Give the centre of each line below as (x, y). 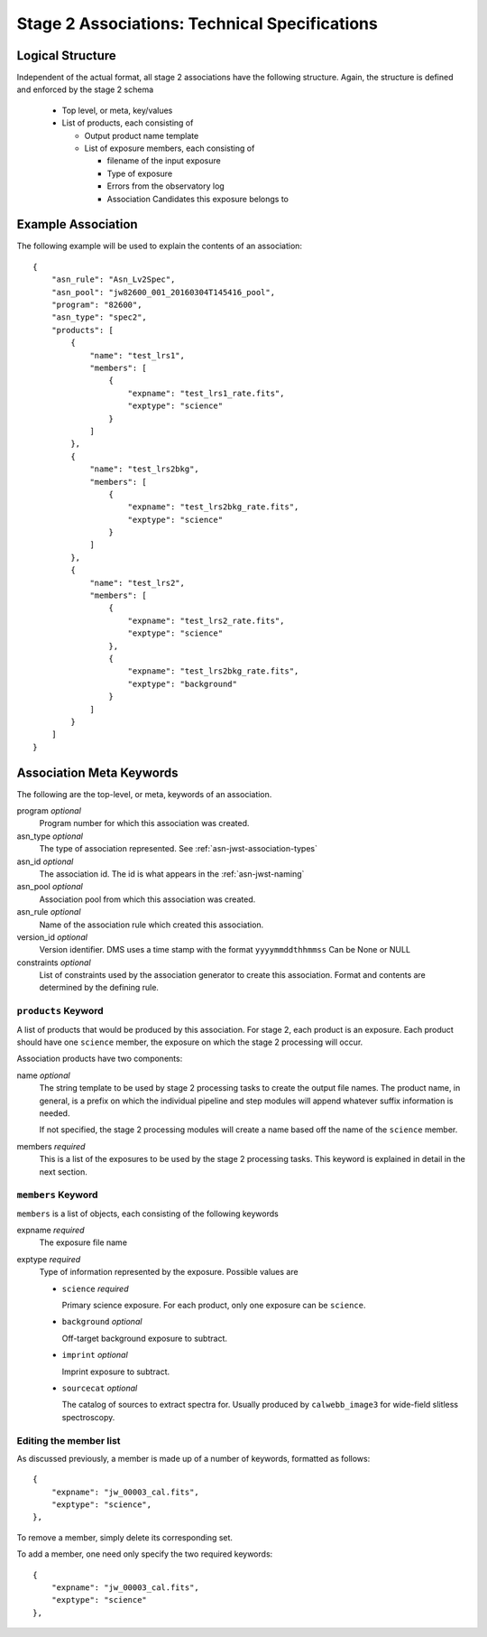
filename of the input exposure (164, 161)
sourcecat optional (100, 1388)
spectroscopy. (88, 1417)
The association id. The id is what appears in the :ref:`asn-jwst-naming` (172, 874)
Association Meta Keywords (97, 772)
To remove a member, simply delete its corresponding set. (125, 1537)
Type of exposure (140, 173)
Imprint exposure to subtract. (116, 1372)
